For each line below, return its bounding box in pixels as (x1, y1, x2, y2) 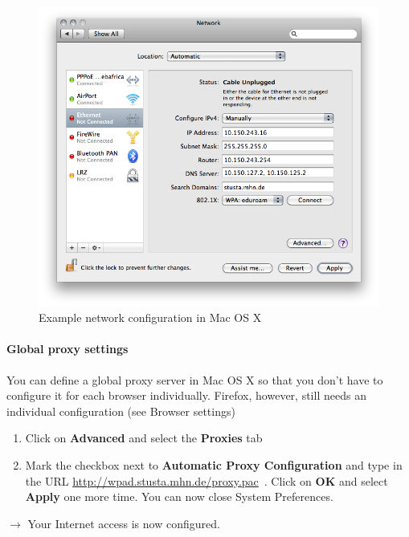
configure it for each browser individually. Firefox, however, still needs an (6, 387, 366, 404)
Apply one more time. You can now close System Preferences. (25, 488, 333, 505)
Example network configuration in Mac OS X (39, 309, 262, 326)
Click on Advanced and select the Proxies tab (25, 429, 263, 446)
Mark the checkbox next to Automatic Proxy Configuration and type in (25, 456, 403, 473)
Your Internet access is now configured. (27, 515, 220, 531)
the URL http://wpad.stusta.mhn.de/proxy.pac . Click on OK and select (25, 472, 388, 489)
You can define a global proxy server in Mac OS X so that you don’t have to (6, 371, 383, 388)
